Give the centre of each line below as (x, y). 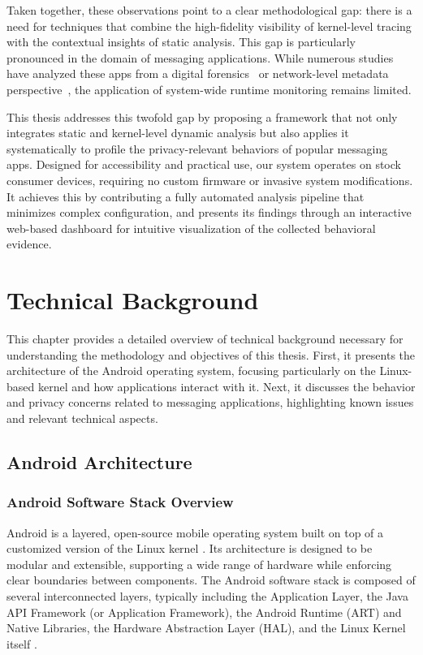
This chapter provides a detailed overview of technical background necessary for (205, 339)
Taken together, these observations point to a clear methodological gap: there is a (209, 10)
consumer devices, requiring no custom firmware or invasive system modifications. (210, 180)
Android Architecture (99, 461)
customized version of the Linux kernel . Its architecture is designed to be (190, 548)
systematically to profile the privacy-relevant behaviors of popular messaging (197, 148)
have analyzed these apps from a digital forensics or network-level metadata (198, 73)
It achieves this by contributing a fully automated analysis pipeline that (186, 196)
